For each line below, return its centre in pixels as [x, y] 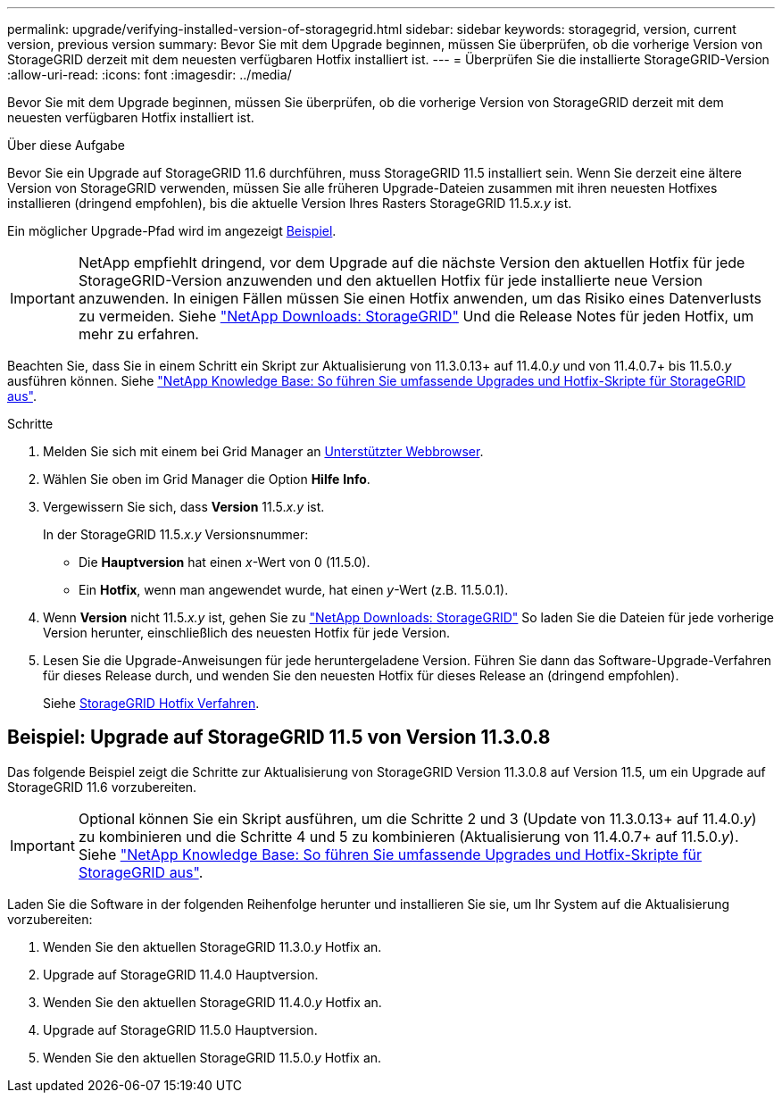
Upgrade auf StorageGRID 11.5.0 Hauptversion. [180, 1029]
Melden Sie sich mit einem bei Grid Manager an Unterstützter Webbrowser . [263, 451]
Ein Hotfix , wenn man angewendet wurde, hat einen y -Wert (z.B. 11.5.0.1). [294, 590]
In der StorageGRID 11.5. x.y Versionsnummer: [176, 534]
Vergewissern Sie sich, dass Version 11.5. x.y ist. [184, 507]
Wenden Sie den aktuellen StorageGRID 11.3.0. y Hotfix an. [212, 946]
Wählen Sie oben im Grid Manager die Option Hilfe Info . [207, 479]
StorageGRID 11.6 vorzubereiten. [102, 787]
